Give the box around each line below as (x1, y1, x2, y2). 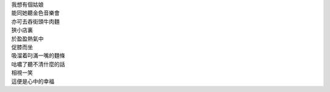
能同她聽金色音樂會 (11, 9, 60, 16)
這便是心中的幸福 (11, 77, 54, 85)
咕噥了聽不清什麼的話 (11, 60, 65, 68)
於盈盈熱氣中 (11, 35, 44, 42)
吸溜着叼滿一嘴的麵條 (11, 52, 65, 59)
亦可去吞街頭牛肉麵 (11, 18, 60, 25)
